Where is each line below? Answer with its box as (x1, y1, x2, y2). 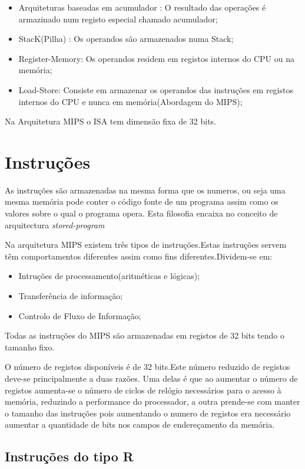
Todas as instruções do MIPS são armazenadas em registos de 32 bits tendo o (5, 329, 285, 342)
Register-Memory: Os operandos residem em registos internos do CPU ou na (18, 52, 294, 64)
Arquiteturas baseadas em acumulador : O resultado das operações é (18, 1, 266, 13)
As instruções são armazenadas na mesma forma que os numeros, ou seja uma (5, 183, 286, 196)
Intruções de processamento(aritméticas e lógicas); (18, 270, 200, 282)
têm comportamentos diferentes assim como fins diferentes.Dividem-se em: (5, 250, 273, 262)
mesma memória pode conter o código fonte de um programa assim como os (5, 195, 279, 208)
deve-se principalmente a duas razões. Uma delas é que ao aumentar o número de (5, 372, 298, 384)
